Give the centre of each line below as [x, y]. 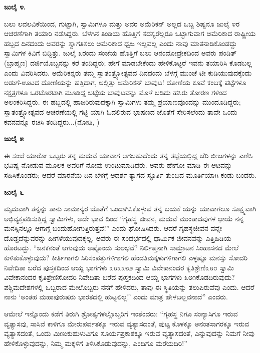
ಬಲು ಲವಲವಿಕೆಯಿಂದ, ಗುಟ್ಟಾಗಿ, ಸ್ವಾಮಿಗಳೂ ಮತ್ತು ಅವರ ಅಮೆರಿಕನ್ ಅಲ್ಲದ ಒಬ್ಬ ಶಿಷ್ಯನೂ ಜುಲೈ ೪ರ [122, 23]
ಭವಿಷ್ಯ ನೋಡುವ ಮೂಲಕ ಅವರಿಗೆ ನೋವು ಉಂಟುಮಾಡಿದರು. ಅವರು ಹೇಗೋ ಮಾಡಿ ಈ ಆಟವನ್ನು [118, 165]
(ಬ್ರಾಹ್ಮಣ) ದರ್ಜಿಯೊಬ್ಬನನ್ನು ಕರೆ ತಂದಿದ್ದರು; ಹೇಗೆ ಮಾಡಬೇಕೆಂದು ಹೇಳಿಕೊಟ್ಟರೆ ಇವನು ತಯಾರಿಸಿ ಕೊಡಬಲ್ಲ [128, 62]
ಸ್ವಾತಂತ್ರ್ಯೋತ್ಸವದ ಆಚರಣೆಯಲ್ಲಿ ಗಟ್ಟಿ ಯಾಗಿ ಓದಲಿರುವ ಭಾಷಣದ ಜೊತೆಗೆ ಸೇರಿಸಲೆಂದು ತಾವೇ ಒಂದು [121, 111]
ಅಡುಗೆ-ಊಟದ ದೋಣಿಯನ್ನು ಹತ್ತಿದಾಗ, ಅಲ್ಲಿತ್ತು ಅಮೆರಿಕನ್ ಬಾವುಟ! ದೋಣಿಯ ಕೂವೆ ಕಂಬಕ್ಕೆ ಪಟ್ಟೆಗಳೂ [125, 82]
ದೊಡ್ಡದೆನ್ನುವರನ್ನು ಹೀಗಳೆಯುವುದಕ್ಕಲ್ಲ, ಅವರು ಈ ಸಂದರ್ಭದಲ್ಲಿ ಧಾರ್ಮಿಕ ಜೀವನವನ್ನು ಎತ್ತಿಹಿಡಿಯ [118, 238]
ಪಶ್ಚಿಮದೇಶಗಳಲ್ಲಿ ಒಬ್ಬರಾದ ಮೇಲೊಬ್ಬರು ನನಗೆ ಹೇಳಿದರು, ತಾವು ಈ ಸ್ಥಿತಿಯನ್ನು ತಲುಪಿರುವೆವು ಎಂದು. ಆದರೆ [129, 287]
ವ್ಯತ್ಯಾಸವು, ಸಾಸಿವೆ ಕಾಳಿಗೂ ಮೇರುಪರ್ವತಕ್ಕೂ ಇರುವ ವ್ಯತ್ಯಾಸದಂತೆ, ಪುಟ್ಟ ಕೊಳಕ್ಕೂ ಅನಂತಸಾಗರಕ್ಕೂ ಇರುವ [127, 323]
